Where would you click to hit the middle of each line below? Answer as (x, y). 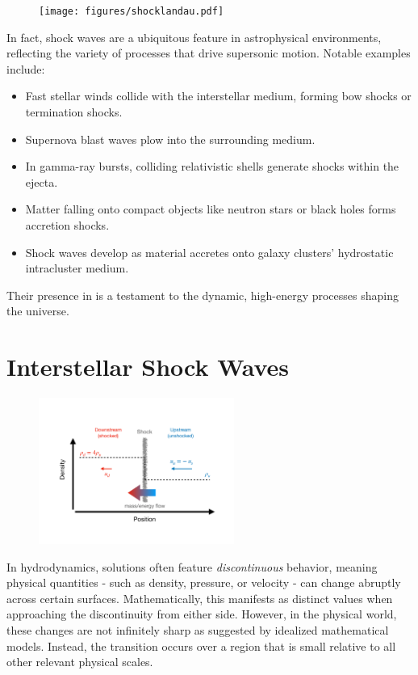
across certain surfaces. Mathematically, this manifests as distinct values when (200, 598)
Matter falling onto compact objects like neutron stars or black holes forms (211, 209)
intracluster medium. (77, 268)
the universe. (38, 311)
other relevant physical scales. (80, 662)
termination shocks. (74, 112)
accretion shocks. (67, 225)
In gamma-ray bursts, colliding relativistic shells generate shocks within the (212, 166)
